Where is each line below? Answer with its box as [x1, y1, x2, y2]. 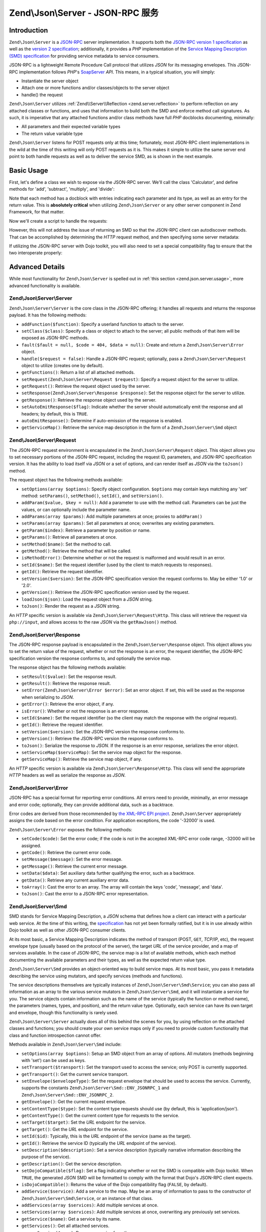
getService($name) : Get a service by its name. [21, 1216, 121, 1222]
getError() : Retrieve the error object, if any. [21, 701, 114, 707]
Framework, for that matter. [9, 209, 65, 215]
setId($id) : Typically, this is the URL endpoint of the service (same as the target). [21, 1133, 192, 1139]
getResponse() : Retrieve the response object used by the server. [21, 397, 157, 403]
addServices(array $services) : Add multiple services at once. [21, 1202, 159, 1208]
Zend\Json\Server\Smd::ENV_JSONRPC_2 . [21, 1092, 114, 1097]
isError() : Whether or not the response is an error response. [21, 708, 149, 714]
